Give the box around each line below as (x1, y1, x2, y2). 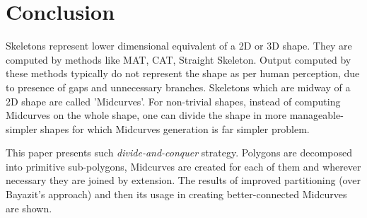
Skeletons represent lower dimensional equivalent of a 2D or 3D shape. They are (6, 38, 352, 53)
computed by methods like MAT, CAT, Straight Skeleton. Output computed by (6, 52, 351, 67)
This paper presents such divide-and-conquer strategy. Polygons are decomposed (6, 145, 353, 160)
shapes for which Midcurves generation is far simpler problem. (40, 121, 310, 136)
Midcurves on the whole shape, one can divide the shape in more (6, 108, 286, 122)
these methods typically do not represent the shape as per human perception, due (6, 66, 360, 81)
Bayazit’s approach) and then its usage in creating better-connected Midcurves (6, 187, 347, 202)
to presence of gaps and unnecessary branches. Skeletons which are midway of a (6, 79, 351, 94)
